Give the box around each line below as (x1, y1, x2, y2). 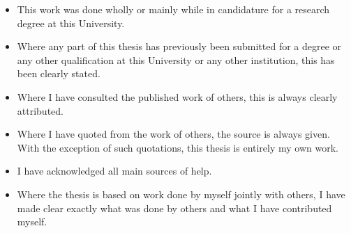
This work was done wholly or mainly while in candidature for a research (17, 2, 330, 16)
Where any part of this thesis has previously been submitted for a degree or (17, 39, 342, 54)
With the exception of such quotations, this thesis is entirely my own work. (17, 140, 338, 154)
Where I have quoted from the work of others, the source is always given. (17, 127, 330, 141)
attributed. (17, 103, 64, 118)
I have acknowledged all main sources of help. (17, 163, 212, 178)
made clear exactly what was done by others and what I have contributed (17, 200, 332, 215)
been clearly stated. (17, 66, 100, 81)
